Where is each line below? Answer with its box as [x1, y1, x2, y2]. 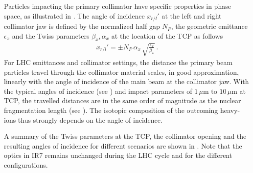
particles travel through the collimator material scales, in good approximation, [4, 66, 239, 77]
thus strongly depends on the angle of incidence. [18, 114, 162, 125]
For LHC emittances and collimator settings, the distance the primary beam [4, 57, 233, 67]
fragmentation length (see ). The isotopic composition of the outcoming [4, 105, 218, 115]
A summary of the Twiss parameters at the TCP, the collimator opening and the [4, 131, 247, 141]
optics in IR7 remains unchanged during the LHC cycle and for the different [4, 150, 232, 160]
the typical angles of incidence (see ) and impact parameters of [4, 86, 192, 96]
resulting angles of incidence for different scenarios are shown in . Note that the [4, 140, 242, 151]
